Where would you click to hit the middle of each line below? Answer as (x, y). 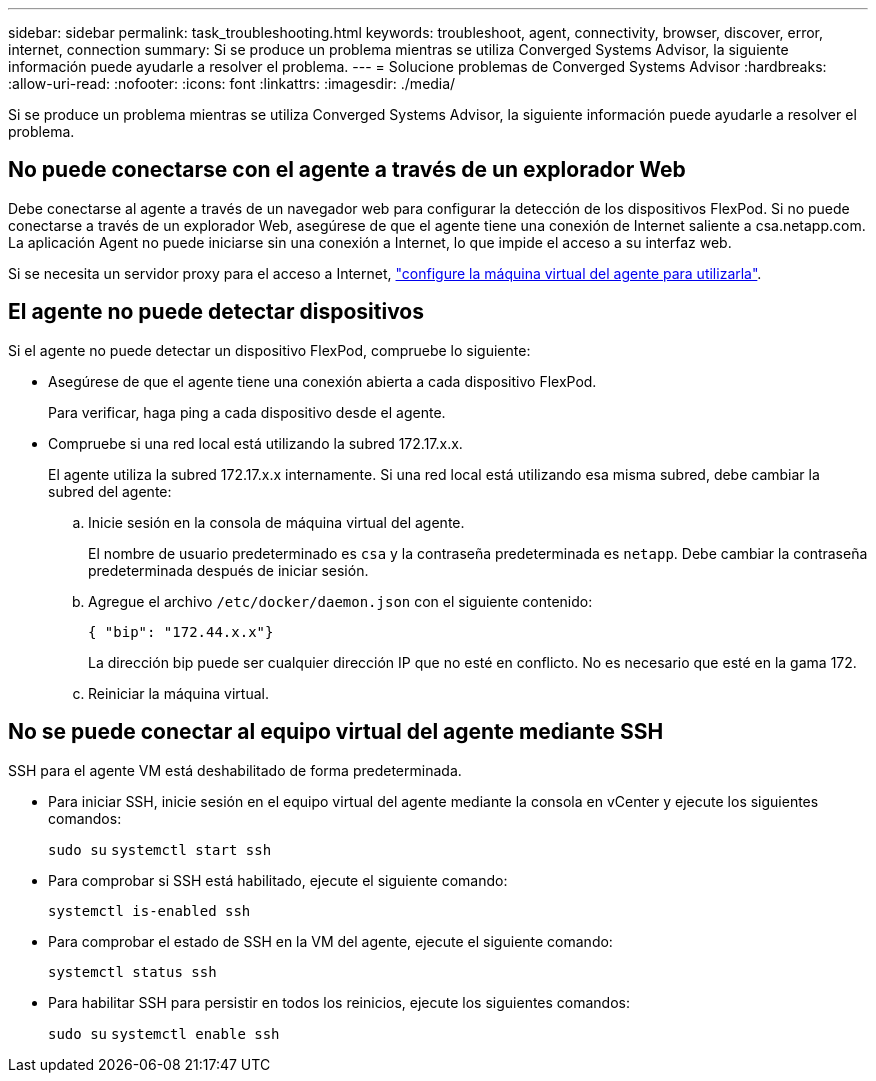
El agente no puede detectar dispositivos (216, 312)
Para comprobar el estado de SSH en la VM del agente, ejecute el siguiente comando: (330, 941)
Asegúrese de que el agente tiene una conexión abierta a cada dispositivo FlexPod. (322, 381)
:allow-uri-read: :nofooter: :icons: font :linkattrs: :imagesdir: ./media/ (232, 83)
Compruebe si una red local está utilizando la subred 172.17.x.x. (255, 443)
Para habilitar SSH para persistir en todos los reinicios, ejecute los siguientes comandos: (339, 1002)
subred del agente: (110, 491)
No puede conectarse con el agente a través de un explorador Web (347, 170)
